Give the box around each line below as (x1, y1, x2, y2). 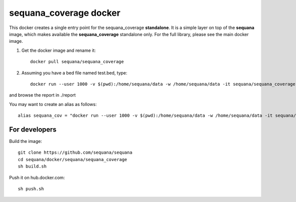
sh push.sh (18, 186, 44, 192)
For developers (9, 125, 57, 134)
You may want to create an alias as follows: (9, 101, 97, 107)
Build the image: (9, 138, 42, 144)
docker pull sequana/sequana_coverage (30, 59, 124, 65)
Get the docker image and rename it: (21, 47, 96, 53)
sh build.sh (18, 164, 47, 169)
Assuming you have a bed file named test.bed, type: (21, 69, 128, 76)
